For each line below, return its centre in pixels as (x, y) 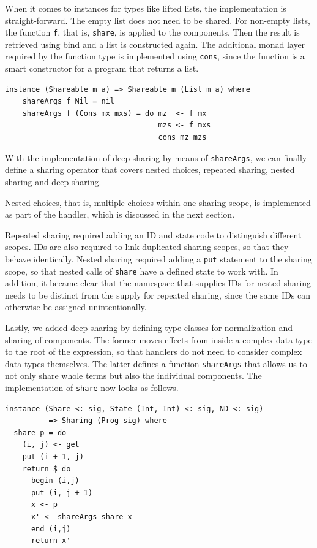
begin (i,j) (55, 481)
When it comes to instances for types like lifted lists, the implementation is (146, 8)
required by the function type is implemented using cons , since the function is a (155, 56)
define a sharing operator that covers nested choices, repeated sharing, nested (150, 169)
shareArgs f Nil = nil (68, 101)
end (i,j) (51, 529)
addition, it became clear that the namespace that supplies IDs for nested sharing (158, 283)
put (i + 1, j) (53, 457)
